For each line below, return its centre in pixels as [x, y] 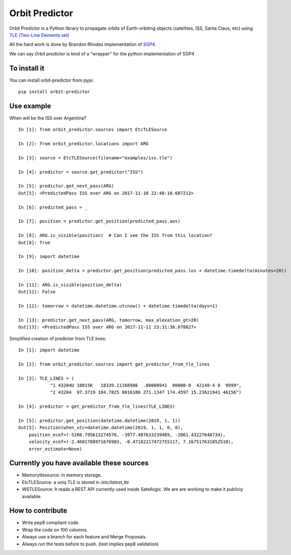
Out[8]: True [34, 242]
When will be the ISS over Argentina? [48, 118]
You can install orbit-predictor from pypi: [51, 80]
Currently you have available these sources [79, 463]
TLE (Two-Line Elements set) [39, 35]
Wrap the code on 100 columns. [55, 530]
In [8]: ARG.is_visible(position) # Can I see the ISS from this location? [115, 235]
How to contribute [38, 511]
